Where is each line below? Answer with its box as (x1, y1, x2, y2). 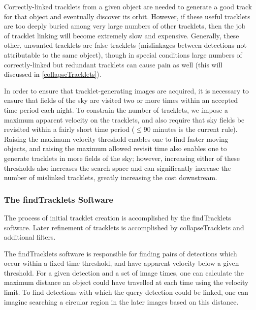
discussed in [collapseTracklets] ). (4, 69, 101, 79)
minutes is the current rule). (153, 124, 238, 134)
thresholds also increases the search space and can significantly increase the (4, 162, 231, 173)
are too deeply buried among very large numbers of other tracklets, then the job (4, 21, 246, 31)
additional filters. (4, 232, 56, 242)
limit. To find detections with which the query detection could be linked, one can (4, 287, 248, 297)
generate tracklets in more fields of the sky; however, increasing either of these (4, 153, 240, 163)
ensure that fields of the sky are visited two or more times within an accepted (4, 95, 238, 105)
